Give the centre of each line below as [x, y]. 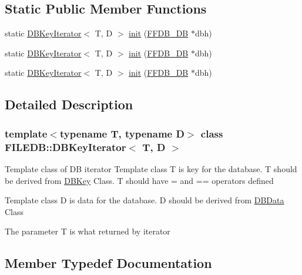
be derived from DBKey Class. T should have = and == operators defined [139, 180]
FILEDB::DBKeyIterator [66, 147]
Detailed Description [69, 104]
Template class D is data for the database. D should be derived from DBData [145, 200]
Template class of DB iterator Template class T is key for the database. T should [151, 168]
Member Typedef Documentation [108, 263]
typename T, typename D [122, 133]
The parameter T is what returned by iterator [88, 231]
